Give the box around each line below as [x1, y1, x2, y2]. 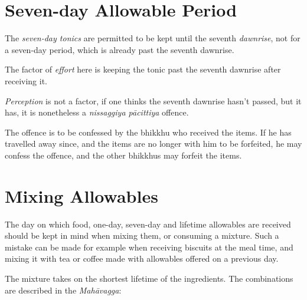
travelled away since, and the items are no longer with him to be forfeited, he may [5, 137, 302, 150]
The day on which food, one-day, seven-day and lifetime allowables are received [5, 217, 291, 230]
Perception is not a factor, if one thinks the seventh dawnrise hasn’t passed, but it [5, 94, 302, 107]
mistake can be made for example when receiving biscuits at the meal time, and [5, 240, 293, 253]
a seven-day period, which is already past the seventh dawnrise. [5, 43, 234, 55]
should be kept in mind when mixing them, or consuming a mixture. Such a [5, 229, 279, 242]
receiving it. [5, 74, 47, 87]
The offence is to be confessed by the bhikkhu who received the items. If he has [5, 126, 292, 138]
